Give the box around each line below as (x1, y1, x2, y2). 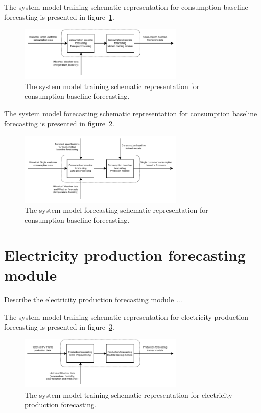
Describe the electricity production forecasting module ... (4, 294, 182, 305)
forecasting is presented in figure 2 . (4, 118, 114, 128)
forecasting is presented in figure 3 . (4, 321, 114, 332)
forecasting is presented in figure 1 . (4, 11, 114, 22)
